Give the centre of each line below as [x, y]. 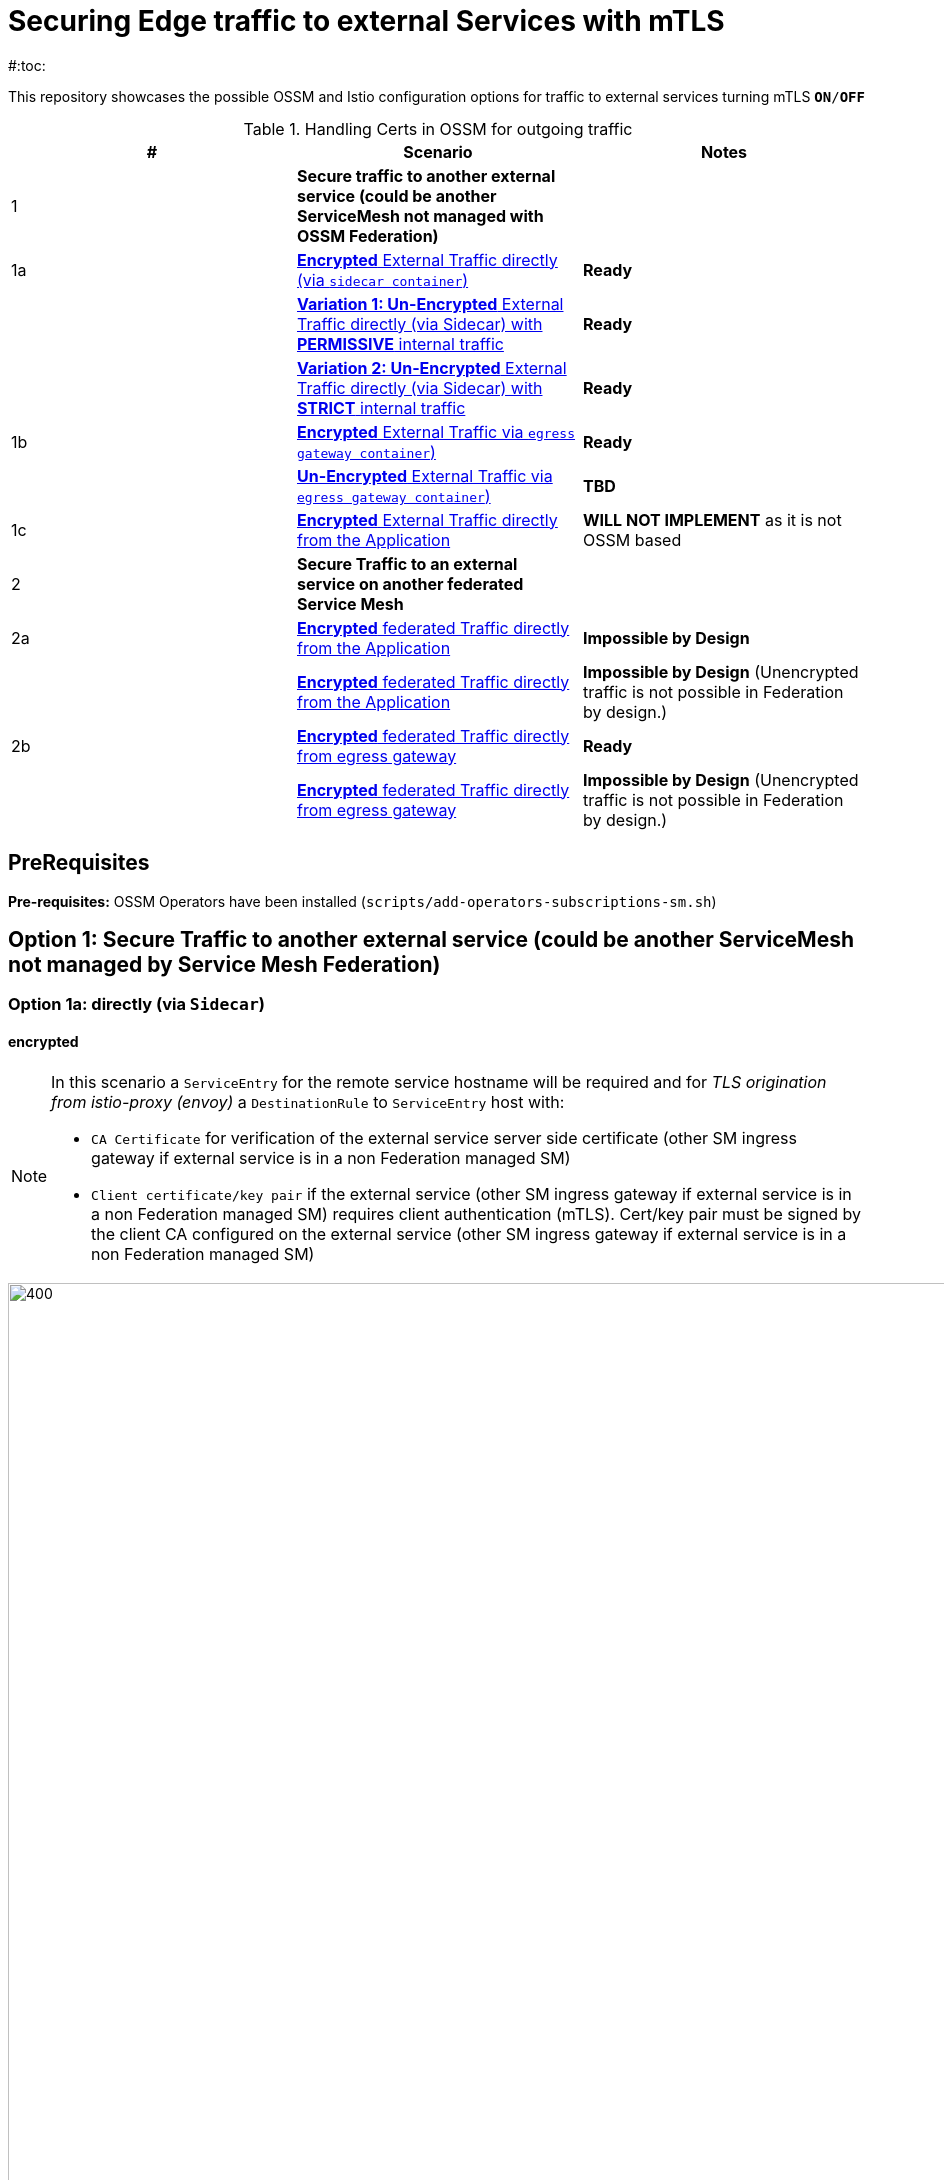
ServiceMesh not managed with [420, 215]
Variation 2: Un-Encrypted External [431, 367]
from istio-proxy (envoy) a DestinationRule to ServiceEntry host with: [308, 1101]
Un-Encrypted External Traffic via [424, 475]
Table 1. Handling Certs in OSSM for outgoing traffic [438, 128]
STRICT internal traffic [381, 407]
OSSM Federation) [367, 235]
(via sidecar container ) [382, 279]
